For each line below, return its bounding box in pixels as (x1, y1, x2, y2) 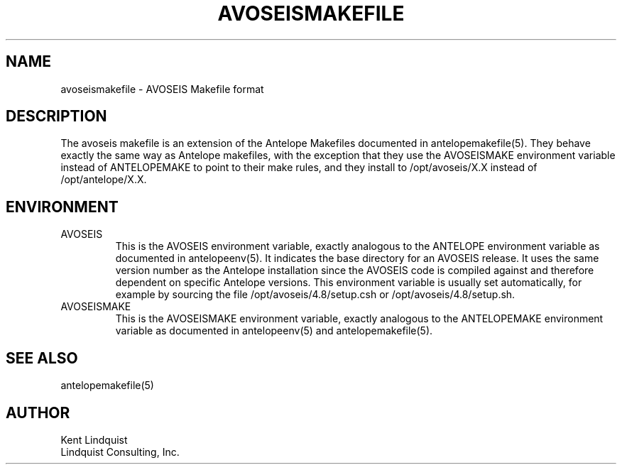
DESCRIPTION (6, 107, 107, 126)
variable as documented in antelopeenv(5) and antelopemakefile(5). (115, 324, 433, 337)
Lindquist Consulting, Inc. (60, 445, 180, 458)
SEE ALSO (6, 349, 78, 367)
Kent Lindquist (60, 433, 128, 446)
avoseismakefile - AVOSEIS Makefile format (60, 82, 264, 95)
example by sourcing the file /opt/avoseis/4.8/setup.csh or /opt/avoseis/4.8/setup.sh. (115, 288, 515, 301)
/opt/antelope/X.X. (60, 173, 147, 186)
